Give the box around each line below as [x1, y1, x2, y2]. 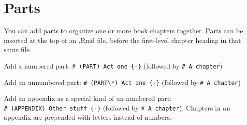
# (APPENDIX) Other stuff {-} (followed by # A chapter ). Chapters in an [4, 102, 230, 112]
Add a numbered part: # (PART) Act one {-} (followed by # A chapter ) [4, 60, 223, 70]
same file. [4, 44, 31, 55]
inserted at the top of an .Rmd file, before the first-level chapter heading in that [4, 35, 241, 45]
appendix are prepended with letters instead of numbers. [4, 112, 172, 122]
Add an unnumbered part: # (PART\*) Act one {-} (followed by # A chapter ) [4, 77, 241, 87]
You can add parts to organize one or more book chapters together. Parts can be [4, 26, 243, 36]
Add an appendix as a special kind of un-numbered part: [4, 93, 172, 103]
